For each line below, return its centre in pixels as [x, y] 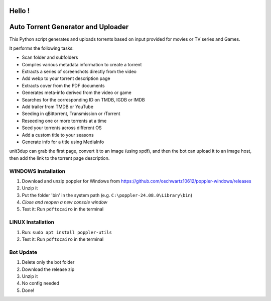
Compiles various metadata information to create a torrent [82, 64]
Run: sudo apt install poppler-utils [67, 232]
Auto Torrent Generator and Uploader [69, 27]
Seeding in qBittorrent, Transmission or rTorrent [71, 114]
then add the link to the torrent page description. [59, 158]
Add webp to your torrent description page [66, 78]
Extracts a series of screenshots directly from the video [79, 72]
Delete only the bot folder [48, 262]
